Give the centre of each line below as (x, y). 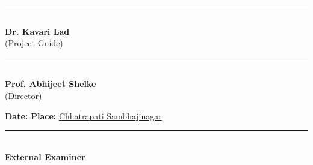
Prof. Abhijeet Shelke (51, 84)
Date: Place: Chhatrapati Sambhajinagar (83, 115)
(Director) (23, 95)
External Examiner (45, 156)
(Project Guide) (34, 43)
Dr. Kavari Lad (37, 31)
